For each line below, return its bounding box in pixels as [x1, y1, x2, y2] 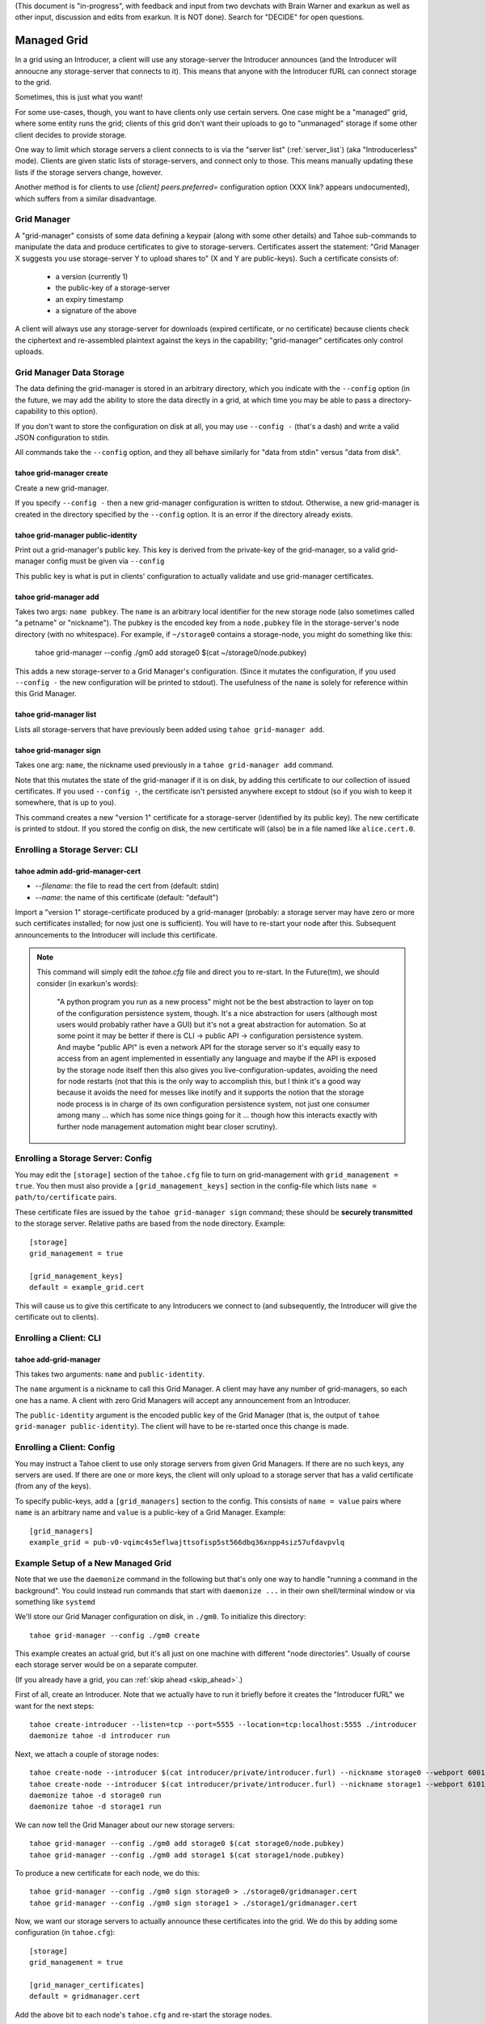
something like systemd [15, 1597, 96, 1606]
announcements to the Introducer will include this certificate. [15, 929, 217, 939]
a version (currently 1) [55, 271, 129, 281]
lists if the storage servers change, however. [15, 167, 163, 177]
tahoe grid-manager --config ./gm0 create [29, 1631, 200, 1639]
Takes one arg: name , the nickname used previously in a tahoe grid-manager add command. [15, 760, 335, 770]
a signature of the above [55, 306, 137, 316]
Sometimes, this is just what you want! [15, 92, 143, 102]
